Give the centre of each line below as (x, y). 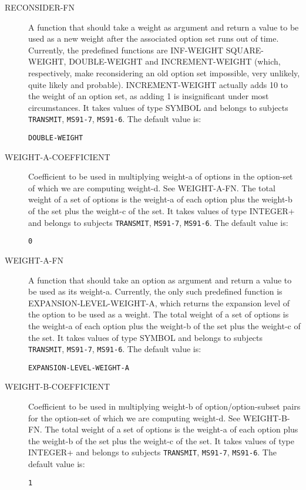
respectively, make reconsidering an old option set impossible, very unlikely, (164, 72)
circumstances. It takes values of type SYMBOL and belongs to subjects (158, 107)
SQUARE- (245, 50)
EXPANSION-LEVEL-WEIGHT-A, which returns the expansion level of (159, 303)
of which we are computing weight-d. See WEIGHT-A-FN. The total (152, 187)
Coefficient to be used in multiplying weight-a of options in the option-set (161, 176)
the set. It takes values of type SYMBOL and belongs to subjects (146, 337)
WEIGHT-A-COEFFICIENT (58, 156)
